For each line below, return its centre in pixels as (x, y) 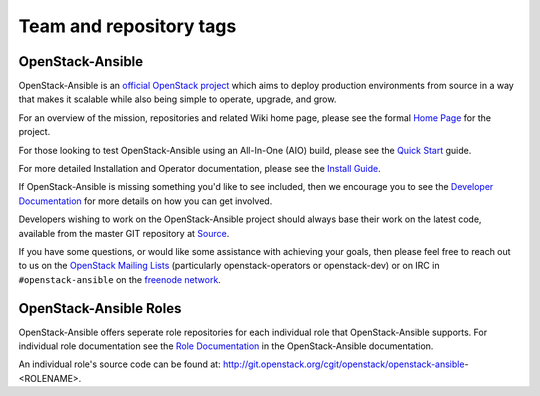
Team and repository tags (127, 26)
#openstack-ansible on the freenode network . (120, 279)
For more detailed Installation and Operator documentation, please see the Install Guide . (200, 169)
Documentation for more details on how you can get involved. (145, 201)
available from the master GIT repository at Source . (124, 233)
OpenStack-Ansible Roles (100, 308)
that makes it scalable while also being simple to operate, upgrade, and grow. (177, 99)
